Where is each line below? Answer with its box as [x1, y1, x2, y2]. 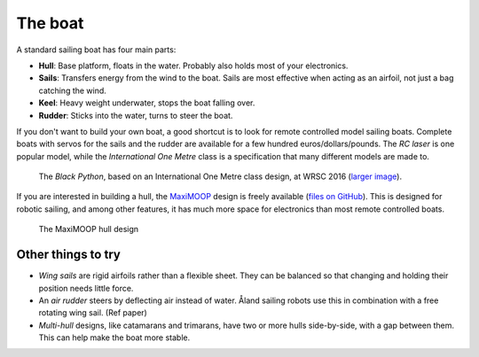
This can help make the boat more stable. [38, 332, 191, 343]
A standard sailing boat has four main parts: [16, 44, 177, 55]
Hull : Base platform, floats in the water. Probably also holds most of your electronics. [38, 60, 349, 71]
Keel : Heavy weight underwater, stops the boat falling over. [38, 97, 255, 108]
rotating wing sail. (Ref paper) [38, 307, 148, 318]
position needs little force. [38, 283, 134, 293]
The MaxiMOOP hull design [38, 224, 139, 235]
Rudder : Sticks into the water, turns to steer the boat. [38, 110, 233, 120]
